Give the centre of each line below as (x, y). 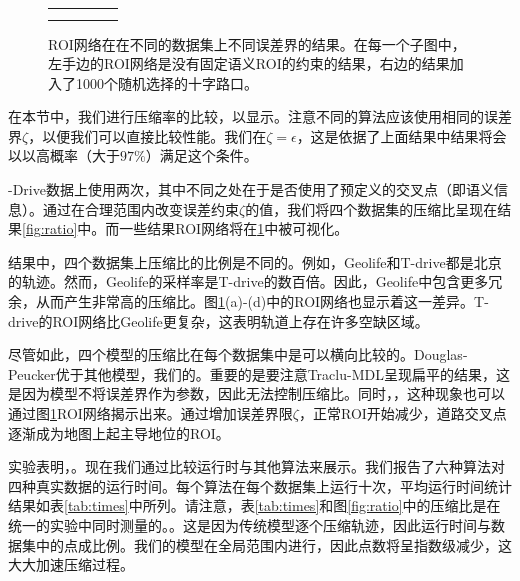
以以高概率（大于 (64, 155)
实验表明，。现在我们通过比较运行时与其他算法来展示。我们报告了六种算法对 (256, 466)
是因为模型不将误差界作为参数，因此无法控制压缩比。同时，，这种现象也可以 (256, 393)
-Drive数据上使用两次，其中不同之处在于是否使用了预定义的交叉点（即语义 (251, 189)
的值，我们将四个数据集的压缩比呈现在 (371, 208)
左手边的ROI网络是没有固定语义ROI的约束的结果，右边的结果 (249, 63)
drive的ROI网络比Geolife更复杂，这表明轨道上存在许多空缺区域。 (218, 320)
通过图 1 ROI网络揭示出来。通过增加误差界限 (150, 413)
